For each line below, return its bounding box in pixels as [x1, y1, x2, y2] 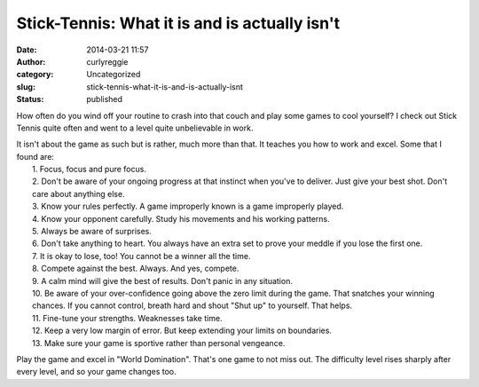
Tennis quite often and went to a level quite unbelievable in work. [16, 122, 254, 133]
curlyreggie [86, 56, 129, 67]
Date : [16, 44, 37, 55]
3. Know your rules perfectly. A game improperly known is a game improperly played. [32, 201, 344, 212]
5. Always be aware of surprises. [32, 226, 153, 237]
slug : [16, 81, 35, 92]
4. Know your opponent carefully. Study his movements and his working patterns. [32, 213, 330, 224]
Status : [16, 94, 44, 105]
